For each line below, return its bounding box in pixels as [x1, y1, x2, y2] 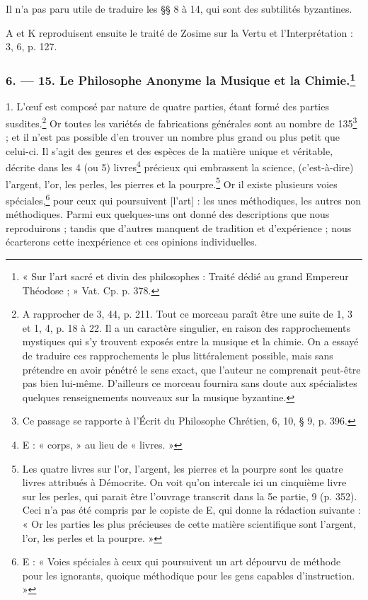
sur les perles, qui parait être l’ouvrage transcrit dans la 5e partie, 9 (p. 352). [22, 488, 357, 503]
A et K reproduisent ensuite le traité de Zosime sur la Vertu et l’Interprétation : [6, 25, 353, 40]
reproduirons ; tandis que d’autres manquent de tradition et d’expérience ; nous [6, 220, 352, 235]
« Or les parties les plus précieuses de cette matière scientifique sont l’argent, [22, 516, 357, 531]
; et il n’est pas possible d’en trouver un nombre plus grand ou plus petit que [6, 129, 340, 144]
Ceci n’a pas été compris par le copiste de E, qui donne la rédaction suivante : [22, 502, 361, 517]
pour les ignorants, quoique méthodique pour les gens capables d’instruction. [22, 567, 355, 582]
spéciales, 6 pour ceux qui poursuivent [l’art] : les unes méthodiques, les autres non [6, 190, 362, 207]
